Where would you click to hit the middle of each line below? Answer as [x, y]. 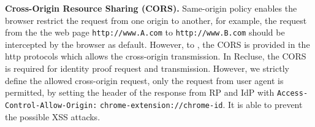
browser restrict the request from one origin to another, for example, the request [156, 20]
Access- [292, 94]
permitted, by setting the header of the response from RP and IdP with [140, 92]
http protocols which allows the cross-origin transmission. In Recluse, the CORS [156, 56]
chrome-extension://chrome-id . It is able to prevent [201, 104]
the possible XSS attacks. [53, 116]
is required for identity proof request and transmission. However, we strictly [147, 68]
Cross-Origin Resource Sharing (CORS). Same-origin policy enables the [151, 8]
